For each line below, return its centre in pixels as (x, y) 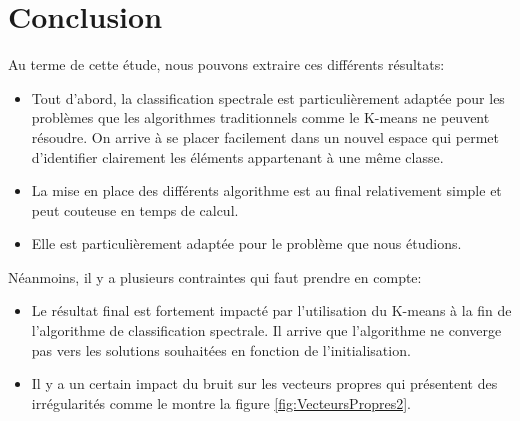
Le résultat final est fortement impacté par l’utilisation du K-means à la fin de (271, 310)
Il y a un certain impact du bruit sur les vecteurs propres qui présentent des (264, 383)
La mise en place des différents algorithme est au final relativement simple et (266, 190)
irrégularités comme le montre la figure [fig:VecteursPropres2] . (221, 402)
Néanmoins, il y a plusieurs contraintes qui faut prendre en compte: (215, 276)
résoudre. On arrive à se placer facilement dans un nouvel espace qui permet (265, 136)
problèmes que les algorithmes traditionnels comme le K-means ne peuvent (260, 117)
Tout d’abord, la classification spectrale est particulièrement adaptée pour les (268, 97)
